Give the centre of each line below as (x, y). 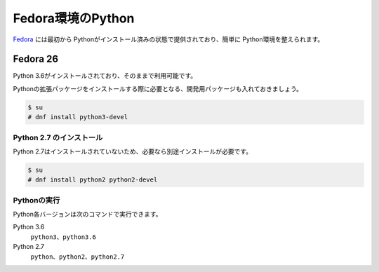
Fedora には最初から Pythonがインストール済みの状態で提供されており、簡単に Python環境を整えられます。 (168, 39)
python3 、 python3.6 (63, 237)
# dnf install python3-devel (78, 117)
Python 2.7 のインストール (58, 137)
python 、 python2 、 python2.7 (78, 257)
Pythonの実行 (36, 200)
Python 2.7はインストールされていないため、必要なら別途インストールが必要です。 (133, 151)
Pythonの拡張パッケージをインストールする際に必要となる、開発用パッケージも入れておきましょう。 (158, 88)
